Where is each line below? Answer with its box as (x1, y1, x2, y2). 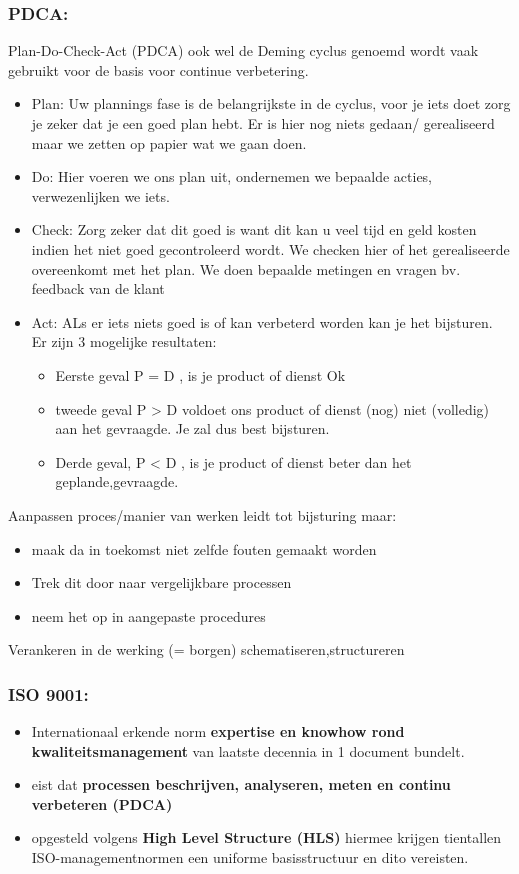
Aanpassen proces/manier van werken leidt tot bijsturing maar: (8, 504, 397, 525)
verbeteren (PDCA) (31, 793, 173, 814)
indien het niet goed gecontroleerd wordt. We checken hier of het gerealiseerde (31, 238, 510, 259)
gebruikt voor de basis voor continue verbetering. (8, 59, 309, 80)
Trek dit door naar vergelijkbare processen (31, 572, 292, 593)
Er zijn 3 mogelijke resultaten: (31, 331, 217, 352)
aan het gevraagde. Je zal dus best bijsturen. (55, 418, 330, 439)
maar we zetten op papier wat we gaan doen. (31, 132, 307, 153)
